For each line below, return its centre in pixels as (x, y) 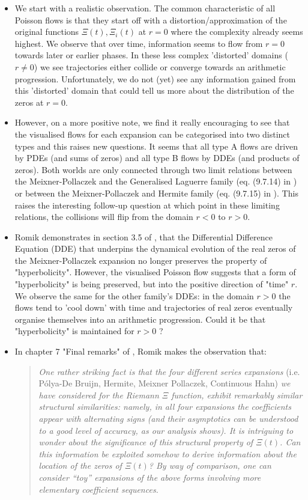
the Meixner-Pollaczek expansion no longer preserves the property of (141, 260)
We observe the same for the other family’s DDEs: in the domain (134, 295)
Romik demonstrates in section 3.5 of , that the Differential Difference (143, 236)
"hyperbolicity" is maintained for (74, 331)
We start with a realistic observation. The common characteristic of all (145, 8)
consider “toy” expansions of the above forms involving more (150, 477)
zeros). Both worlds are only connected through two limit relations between (153, 169)
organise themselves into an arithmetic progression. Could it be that (140, 319)
